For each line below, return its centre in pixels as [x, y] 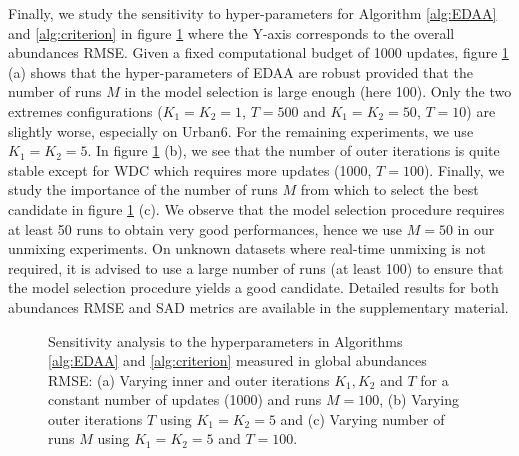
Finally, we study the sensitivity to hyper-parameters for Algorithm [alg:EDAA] [252, 13]
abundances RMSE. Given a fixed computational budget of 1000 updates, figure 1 [258, 52]
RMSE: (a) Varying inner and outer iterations [189, 379]
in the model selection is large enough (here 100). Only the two [318, 91]
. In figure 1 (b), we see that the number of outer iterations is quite [293, 150]
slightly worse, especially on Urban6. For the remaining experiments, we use [241, 130]
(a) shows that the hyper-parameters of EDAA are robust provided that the [240, 71]
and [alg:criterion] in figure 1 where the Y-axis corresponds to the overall [231, 32]
